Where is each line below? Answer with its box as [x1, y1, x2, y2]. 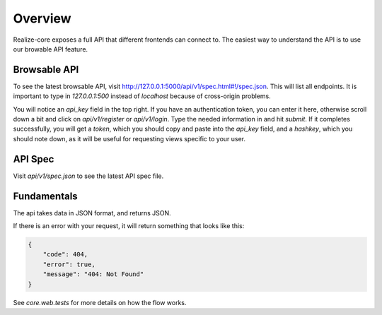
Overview [13, 11, 71, 26]
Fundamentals [13, 190, 78, 202]
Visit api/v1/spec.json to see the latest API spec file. [13, 172, 164, 180]
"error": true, [42, 260, 95, 268]
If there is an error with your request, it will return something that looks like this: [13, 222, 245, 230]
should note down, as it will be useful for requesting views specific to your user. [13, 134, 246, 143]
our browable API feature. [13, 44, 88, 53]
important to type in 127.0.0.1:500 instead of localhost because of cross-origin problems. [13, 92, 272, 100]
